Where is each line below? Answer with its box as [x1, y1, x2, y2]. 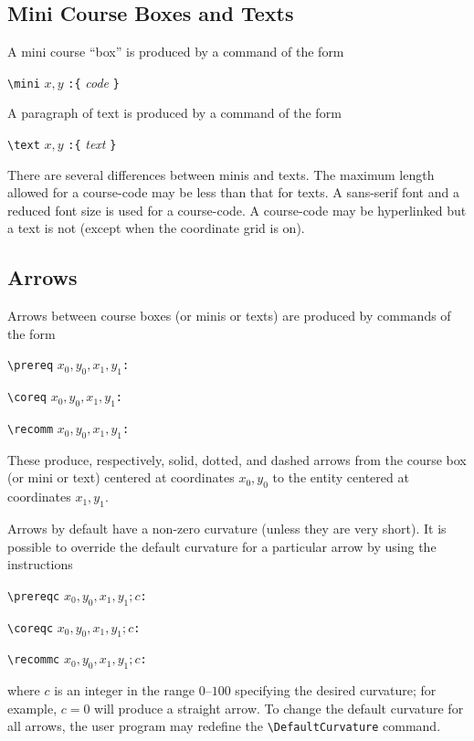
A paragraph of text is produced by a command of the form [7, 103, 342, 122]
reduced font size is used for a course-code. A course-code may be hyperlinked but [7, 200, 467, 219]
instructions [7, 555, 73, 574]
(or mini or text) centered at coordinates [7, 468, 235, 487]
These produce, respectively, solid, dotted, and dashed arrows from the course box [7, 450, 467, 469]
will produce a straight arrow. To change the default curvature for [94, 698, 464, 717]
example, [7, 698, 58, 717]
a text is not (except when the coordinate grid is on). [7, 218, 305, 238]
